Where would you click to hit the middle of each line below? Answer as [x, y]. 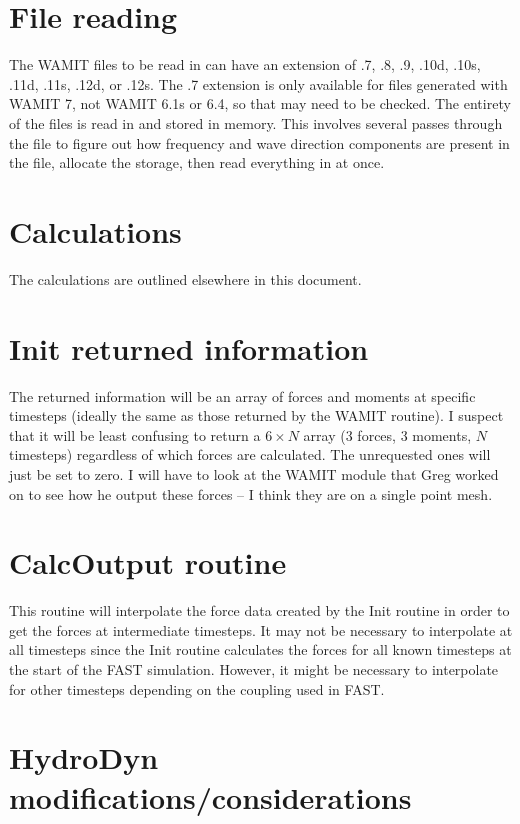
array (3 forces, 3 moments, [387, 434]
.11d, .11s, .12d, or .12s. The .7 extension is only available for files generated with [258, 83]
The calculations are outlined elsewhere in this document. [185, 278]
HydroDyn [84, 757]
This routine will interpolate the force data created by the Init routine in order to [259, 610]
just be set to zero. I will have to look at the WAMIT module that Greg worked [254, 473]
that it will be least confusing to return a [135, 434]
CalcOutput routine [148, 562]
